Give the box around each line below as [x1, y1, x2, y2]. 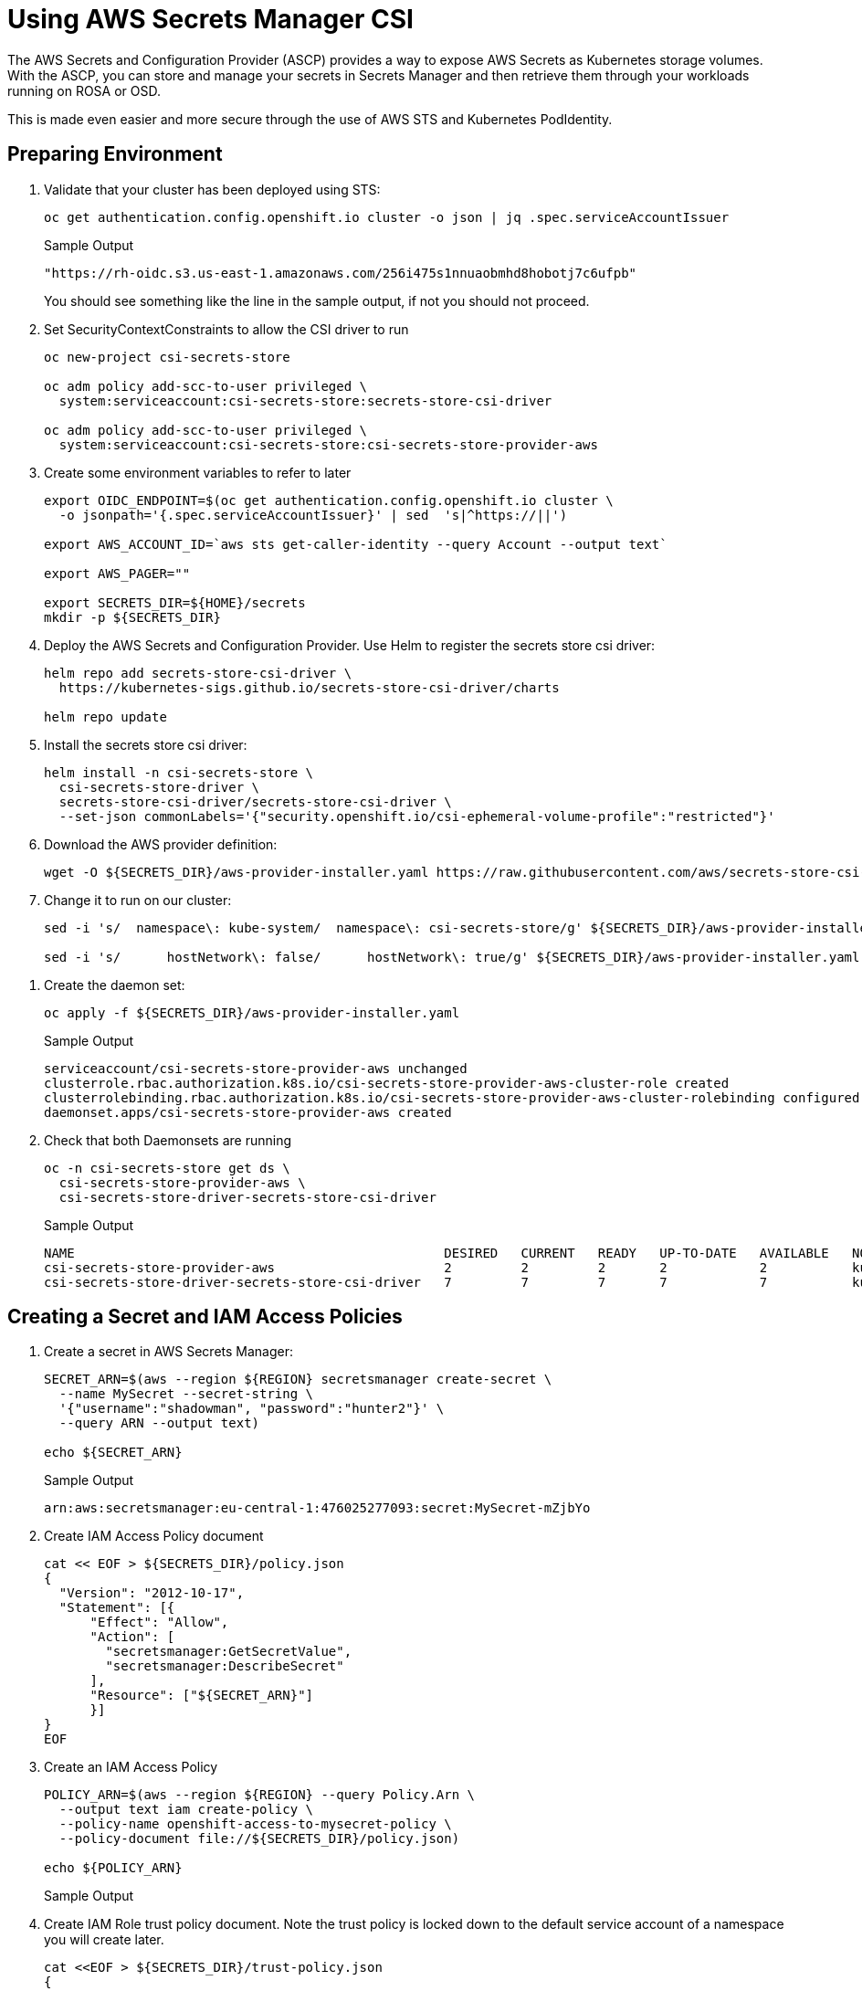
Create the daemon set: [44, 976, 185, 993]
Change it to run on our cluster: [44, 891, 232, 908]
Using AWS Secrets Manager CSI [7, 4, 414, 35]
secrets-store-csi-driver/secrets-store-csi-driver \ [58, 794, 452, 809]
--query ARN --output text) [58, 1416, 260, 1431]
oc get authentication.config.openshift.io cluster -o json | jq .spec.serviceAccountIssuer [44, 209, 730, 225]
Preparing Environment [7, 142, 223, 166]
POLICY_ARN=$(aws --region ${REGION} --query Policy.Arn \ [44, 1787, 476, 1803]
